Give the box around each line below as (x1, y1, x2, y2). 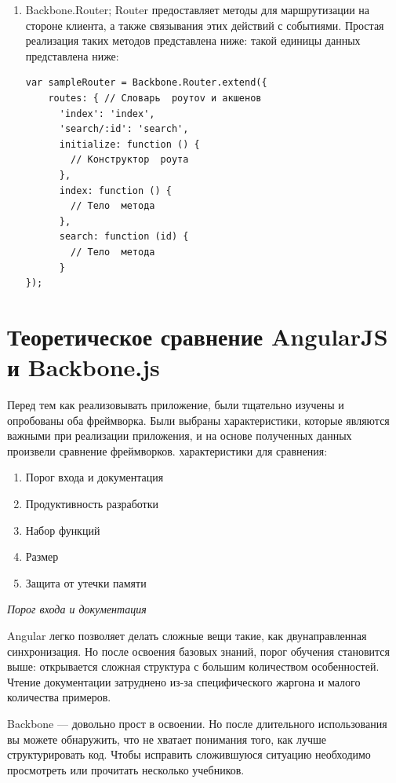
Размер (25, 548, 59, 565)
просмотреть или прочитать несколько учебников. (7, 761, 245, 778)
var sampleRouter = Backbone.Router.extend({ (25, 77, 267, 89)
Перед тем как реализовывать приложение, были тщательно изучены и (7, 397, 344, 412)
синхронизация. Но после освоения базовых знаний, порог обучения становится (7, 642, 390, 659)
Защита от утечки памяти (25, 574, 147, 591)
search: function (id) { (59, 231, 189, 243)
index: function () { (59, 185, 172, 196)
